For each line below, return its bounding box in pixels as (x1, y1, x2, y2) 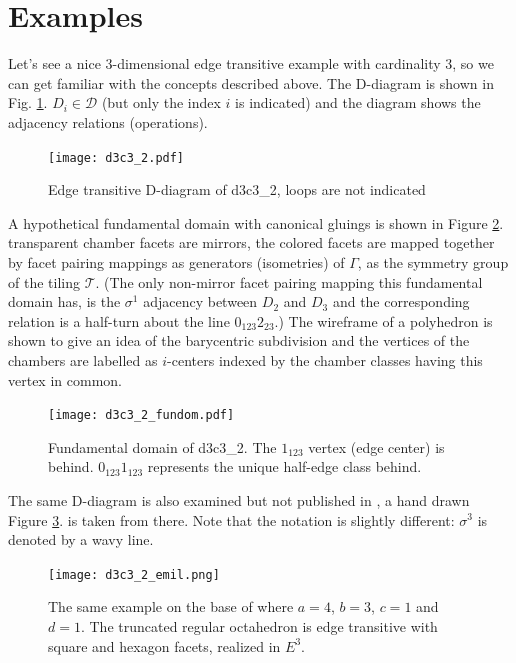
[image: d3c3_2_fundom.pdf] (48, 408, 235, 423)
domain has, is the (8, 291, 121, 312)
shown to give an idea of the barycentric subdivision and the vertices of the (8, 330, 470, 351)
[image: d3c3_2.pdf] (48, 150, 185, 165)
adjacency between (143, 291, 258, 312)
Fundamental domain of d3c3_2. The (48, 436, 277, 457)
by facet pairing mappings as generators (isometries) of (8, 251, 345, 272)
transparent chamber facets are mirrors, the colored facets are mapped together (8, 232, 495, 253)
